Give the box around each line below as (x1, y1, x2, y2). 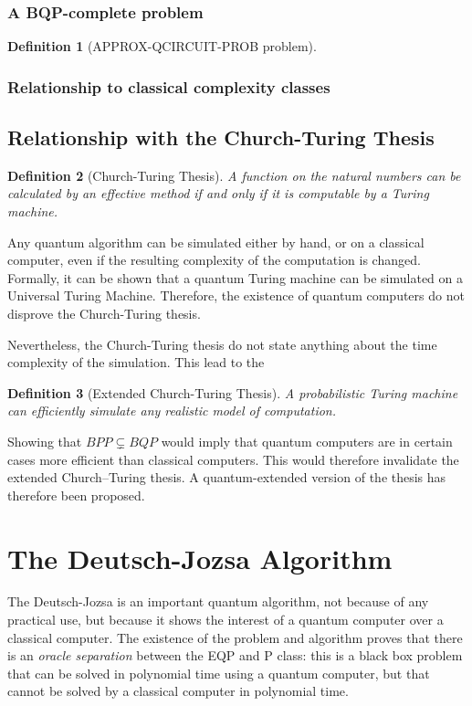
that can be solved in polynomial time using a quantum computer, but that (7, 663, 430, 682)
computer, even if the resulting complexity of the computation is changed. (7, 250, 421, 269)
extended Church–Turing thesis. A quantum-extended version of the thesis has (7, 468, 446, 487)
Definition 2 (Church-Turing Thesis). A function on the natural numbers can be (7, 165, 461, 184)
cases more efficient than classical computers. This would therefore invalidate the (7, 449, 459, 469)
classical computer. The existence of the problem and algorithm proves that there (7, 627, 463, 647)
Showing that (7, 431, 82, 450)
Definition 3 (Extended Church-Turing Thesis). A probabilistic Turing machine (7, 383, 458, 402)
